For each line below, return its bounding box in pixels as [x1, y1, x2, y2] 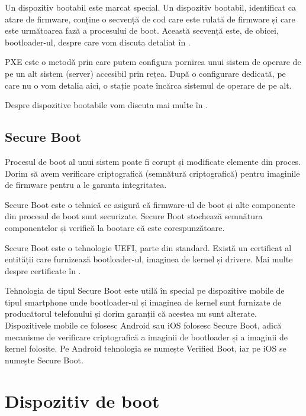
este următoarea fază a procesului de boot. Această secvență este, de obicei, [5, 24, 279, 37]
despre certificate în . [5, 264, 81, 277]
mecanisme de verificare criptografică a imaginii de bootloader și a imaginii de [5, 330, 288, 343]
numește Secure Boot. [5, 353, 83, 366]
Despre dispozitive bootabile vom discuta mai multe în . [5, 99, 208, 111]
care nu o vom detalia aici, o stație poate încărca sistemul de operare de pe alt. [5, 79, 292, 91]
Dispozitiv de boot [5, 388, 160, 412]
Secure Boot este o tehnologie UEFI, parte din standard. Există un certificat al [5, 241, 292, 253]
